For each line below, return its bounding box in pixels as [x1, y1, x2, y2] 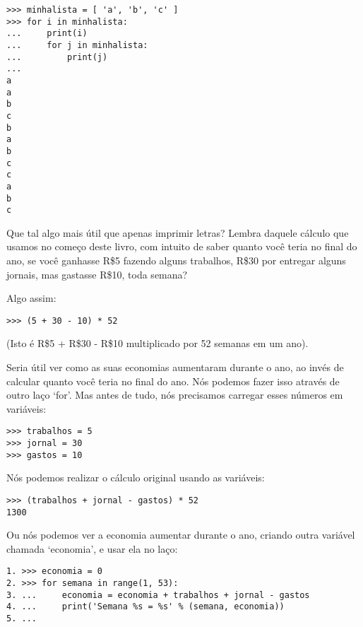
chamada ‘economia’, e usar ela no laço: [6, 541, 178, 556]
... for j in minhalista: [6, 40, 148, 50]
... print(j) [6, 52, 108, 62]
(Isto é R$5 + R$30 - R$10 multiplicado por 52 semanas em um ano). [6, 336, 309, 351]
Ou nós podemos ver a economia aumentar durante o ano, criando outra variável [6, 527, 355, 542]
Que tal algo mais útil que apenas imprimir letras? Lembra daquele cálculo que [6, 225, 349, 240]
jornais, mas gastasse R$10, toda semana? [6, 266, 188, 281]
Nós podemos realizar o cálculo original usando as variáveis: [6, 470, 265, 485]
